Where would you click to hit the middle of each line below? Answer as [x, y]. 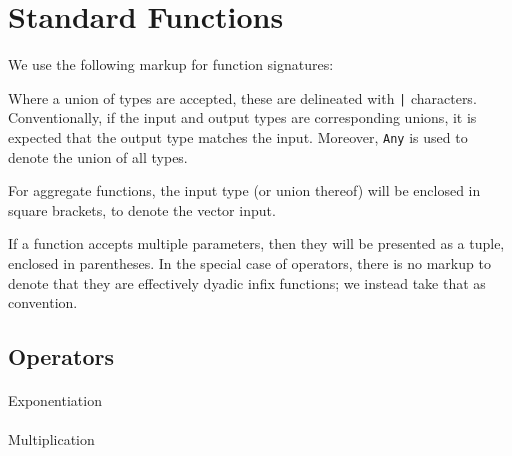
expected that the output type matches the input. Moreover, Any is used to [238, 136]
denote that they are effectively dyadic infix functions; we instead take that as [247, 282]
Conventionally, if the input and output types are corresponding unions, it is [242, 117]
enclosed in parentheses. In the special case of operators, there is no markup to [249, 263]
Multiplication [51, 439]
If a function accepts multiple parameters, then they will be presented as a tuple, [256, 243]
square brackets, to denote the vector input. [142, 209]
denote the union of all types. [98, 156]
